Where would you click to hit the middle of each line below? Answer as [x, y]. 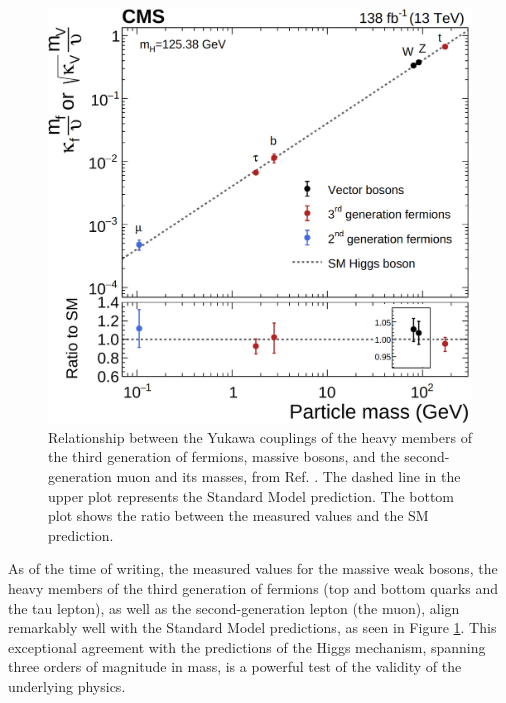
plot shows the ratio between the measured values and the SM [238, 515]
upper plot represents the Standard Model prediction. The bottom [251, 495]
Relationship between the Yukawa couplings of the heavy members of [260, 436]
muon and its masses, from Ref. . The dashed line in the [288, 476]
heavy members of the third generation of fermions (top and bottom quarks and [253, 588]
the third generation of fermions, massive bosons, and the [224, 456]
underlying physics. [67, 686]
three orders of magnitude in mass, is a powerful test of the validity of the [235, 666]
